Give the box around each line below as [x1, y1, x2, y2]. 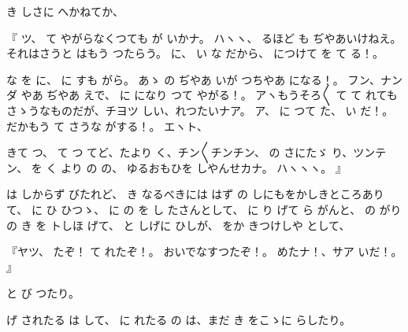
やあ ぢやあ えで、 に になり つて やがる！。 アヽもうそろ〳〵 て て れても [20, 87, 398, 103]
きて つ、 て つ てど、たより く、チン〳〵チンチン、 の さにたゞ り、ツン [6, 144, 376, 160]
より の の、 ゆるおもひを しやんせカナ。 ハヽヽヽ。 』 [61, 159, 347, 175]
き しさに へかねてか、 [6, 3, 124, 19]
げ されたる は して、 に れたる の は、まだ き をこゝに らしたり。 [6, 311, 351, 327]
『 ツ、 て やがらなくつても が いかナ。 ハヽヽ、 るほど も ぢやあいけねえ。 [6, 29, 402, 46]
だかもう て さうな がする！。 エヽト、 [6, 117, 208, 134]
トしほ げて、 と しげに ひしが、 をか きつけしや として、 [50, 216, 351, 233]
